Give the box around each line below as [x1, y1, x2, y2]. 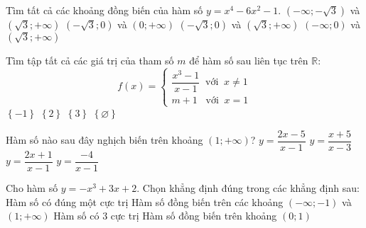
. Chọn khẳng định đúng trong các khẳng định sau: [136, 181, 360, 195]
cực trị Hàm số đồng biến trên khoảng [110, 208, 277, 223]
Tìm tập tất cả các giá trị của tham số [6, 53, 174, 67]
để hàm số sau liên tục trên [189, 53, 308, 67]
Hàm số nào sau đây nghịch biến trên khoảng [6, 132, 203, 147]
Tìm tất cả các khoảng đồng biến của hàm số [6, 3, 203, 17]
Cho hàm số [6, 181, 58, 195]
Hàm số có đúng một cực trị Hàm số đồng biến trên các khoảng [6, 194, 284, 209]
